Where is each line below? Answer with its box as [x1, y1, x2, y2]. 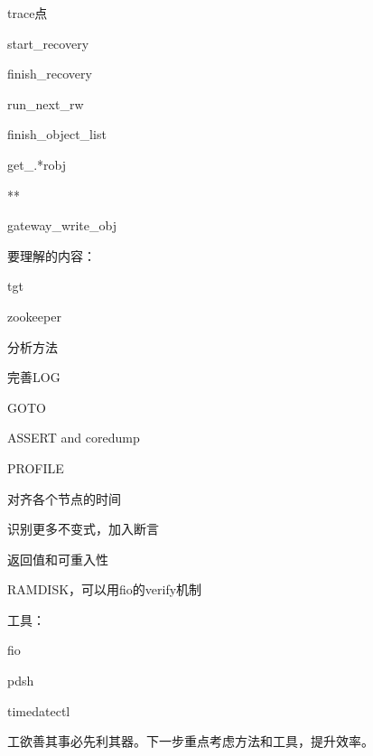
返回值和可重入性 [7, 549, 108, 568]
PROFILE [7, 458, 64, 477]
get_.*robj [7, 154, 67, 173]
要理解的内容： [7, 246, 96, 265]
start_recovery [7, 33, 89, 52]
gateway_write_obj [7, 216, 117, 235]
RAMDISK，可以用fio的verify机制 [7, 580, 202, 599]
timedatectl [7, 701, 70, 720]
